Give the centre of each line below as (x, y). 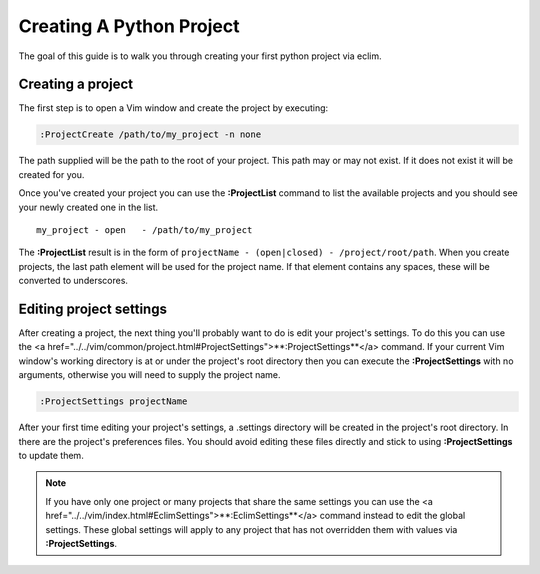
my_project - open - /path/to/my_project (144, 229)
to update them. (51, 455)
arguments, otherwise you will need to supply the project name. (149, 375)
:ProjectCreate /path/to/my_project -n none (150, 134)
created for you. (51, 174)
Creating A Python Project (129, 26)
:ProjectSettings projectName (113, 401)
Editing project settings (92, 308)
